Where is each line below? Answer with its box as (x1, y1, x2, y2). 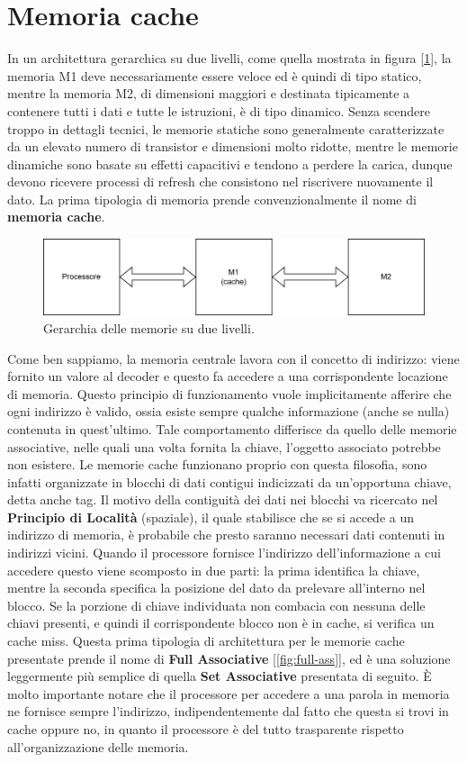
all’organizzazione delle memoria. (7, 737, 189, 756)
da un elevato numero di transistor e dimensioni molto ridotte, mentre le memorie (7, 137, 458, 156)
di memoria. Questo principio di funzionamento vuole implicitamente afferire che (7, 384, 452, 403)
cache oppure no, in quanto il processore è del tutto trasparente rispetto (7, 720, 404, 739)
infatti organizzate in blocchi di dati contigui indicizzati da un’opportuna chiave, (7, 472, 452, 491)
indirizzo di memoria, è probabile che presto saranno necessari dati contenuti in (7, 525, 445, 544)
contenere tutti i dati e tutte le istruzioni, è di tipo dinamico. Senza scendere (7, 101, 431, 120)
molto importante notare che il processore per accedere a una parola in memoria (7, 684, 450, 703)
